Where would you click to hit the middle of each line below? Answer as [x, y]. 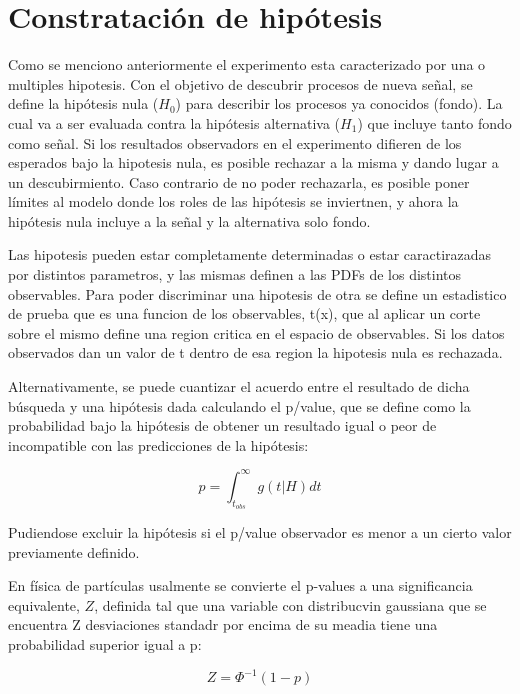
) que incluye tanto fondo [434, 122]
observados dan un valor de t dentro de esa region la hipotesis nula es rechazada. [255, 352]
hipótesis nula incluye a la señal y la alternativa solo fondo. [189, 220]
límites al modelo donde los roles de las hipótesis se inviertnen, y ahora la [233, 201]
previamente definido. [74, 551]
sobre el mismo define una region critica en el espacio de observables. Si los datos [256, 332]
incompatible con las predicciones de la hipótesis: [158, 444]
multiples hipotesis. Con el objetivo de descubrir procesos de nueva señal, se [240, 83]
